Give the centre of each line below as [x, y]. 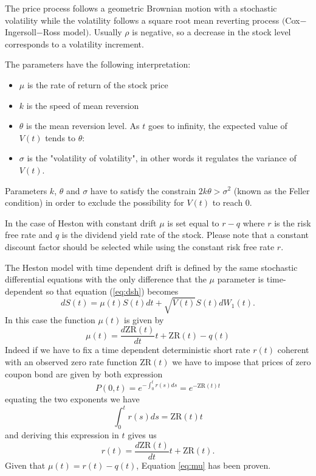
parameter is [241, 279]
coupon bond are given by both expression [84, 373]
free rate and [29, 235]
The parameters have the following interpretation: [98, 64]
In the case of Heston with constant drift [81, 222]
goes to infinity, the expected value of [218, 126]
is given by [144, 319]
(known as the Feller [272, 190]
